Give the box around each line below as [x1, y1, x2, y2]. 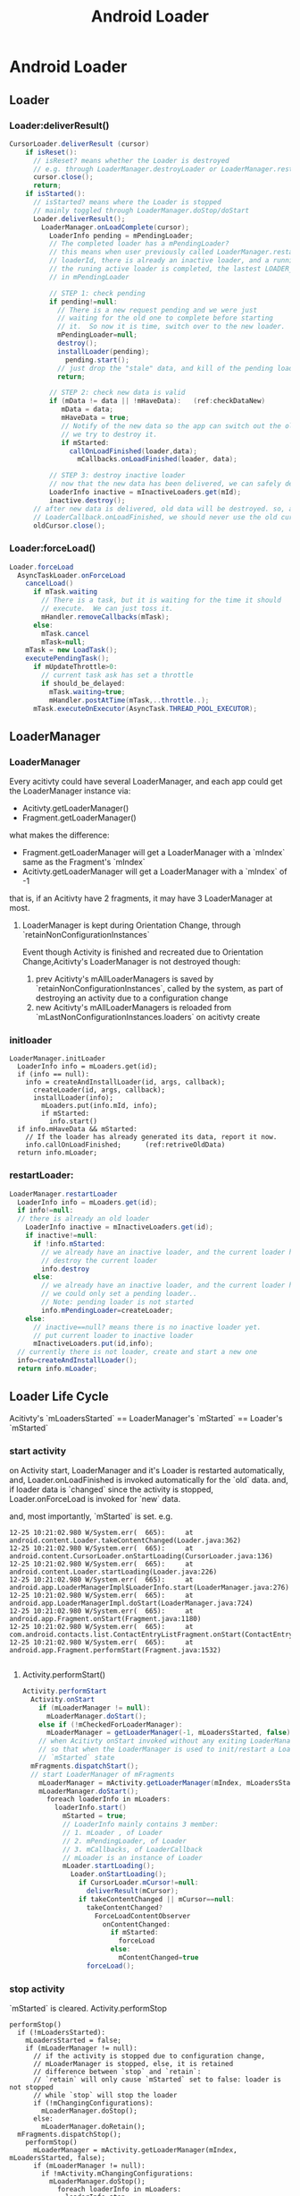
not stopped [9, 2083, 54, 2092]
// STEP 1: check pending [48, 288, 146, 297]
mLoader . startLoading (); [62, 1861, 155, 1871]
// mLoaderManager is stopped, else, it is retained [32, 2060, 234, 2069]
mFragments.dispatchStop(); [17, 2130, 122, 2140]
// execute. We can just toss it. [41, 605, 174, 613]
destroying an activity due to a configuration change [35, 992, 229, 1004]
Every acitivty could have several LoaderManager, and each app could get [9, 776, 283, 787]
